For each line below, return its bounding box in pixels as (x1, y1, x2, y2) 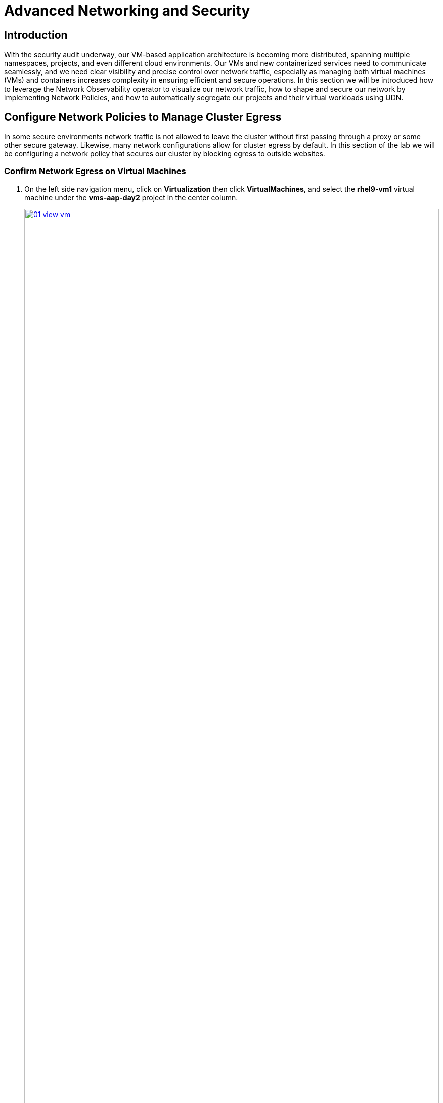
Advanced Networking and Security (4, 2, 250, 19)
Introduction (4, 28, 68, 41)
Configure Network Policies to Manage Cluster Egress (4, 110, 282, 123)
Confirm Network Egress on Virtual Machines (4, 166, 186, 177)
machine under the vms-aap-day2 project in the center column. (24, 193, 238, 202)
